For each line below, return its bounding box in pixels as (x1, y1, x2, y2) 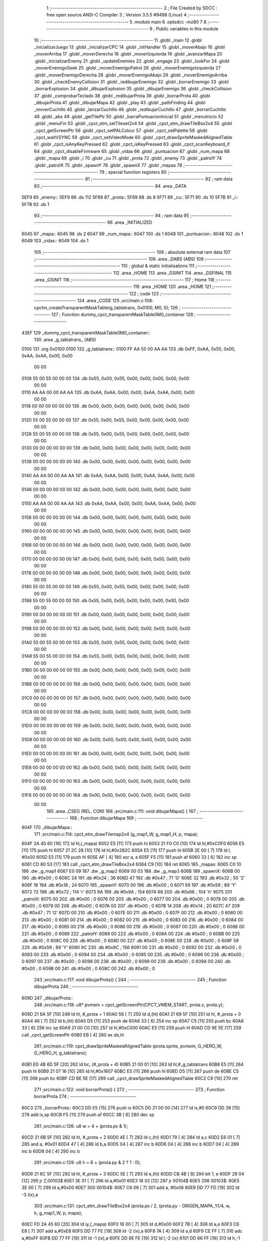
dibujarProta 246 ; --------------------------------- (34, 983, 138, 990)
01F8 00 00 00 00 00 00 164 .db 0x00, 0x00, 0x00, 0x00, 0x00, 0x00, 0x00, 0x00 (21, 792, 191, 798)
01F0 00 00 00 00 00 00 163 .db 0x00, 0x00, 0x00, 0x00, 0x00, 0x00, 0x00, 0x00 (21, 778, 191, 784)
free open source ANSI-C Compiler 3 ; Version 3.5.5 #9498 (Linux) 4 (46, 12, 187, 18)
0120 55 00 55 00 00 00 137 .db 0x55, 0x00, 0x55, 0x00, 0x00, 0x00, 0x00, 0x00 (21, 417, 189, 423)
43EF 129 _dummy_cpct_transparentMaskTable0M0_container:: (21, 330, 151, 336)
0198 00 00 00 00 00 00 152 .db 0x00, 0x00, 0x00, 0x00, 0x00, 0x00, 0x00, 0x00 (21, 625, 191, 631)
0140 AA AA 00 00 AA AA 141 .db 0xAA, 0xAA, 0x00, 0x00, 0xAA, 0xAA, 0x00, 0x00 (21, 473, 195, 479)
